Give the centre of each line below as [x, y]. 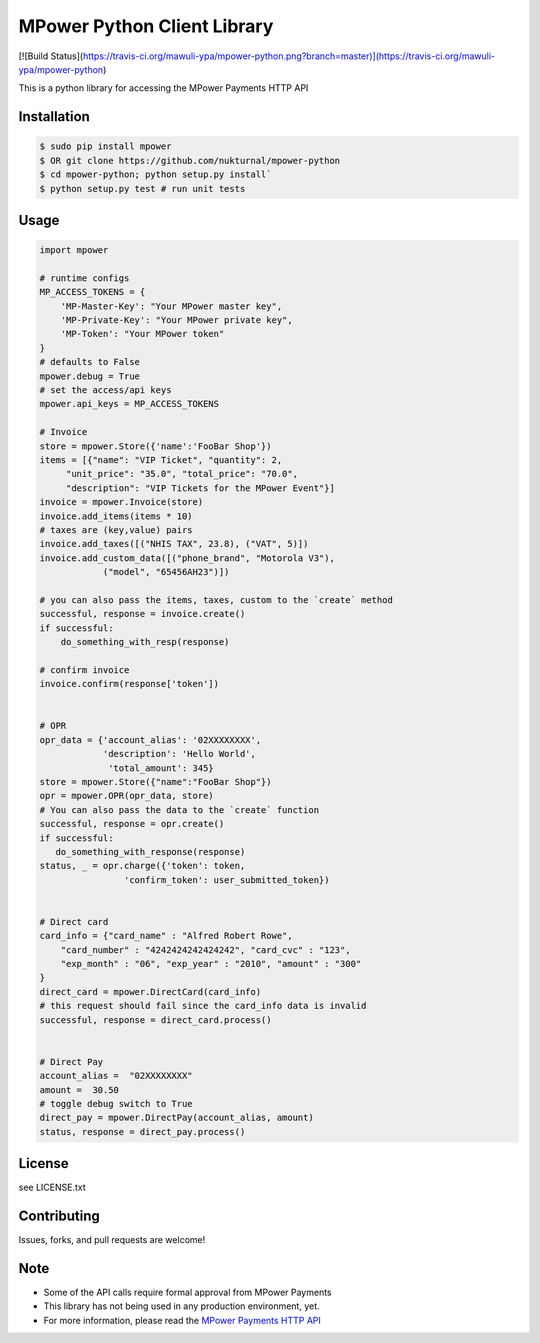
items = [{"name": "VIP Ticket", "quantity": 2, [161, 459]
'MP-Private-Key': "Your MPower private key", [177, 320]
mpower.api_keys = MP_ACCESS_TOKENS [129, 404]
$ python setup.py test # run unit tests [142, 188]
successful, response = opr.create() [132, 824]
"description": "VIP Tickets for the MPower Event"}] [200, 488]
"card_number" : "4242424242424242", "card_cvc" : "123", [205, 949]
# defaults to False [89, 362]
